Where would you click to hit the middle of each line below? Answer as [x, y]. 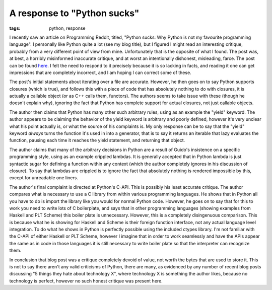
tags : [15, 28]
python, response [67, 28]
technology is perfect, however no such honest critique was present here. [86, 281]
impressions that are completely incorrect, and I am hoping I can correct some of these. [100, 72]
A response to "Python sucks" [74, 13]
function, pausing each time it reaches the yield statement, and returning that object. [97, 140]
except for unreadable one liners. [44, 178]
